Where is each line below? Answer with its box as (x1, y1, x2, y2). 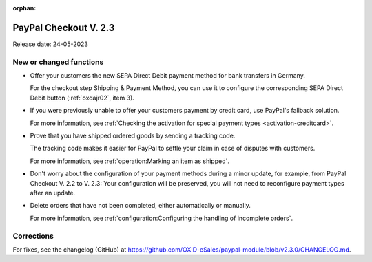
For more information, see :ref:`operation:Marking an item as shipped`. (30, 157, 230, 165)
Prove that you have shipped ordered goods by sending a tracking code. (30, 131, 236, 140)
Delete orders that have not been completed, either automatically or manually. (30, 201, 251, 210)
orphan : (12, 4, 37, 12)
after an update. (30, 188, 76, 197)
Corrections (12, 231, 54, 241)
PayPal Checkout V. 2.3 (12, 21, 115, 34)
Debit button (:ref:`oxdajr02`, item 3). (30, 94, 134, 102)
